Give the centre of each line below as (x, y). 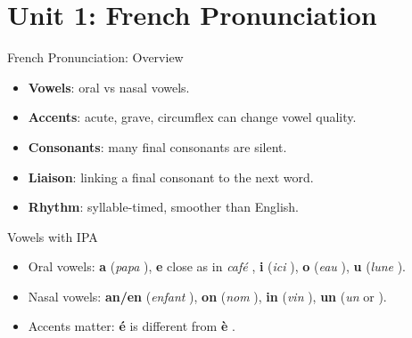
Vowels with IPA (53, 236)
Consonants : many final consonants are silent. (157, 146)
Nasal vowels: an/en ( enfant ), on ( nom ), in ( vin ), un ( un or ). (207, 296)
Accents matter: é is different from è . (132, 326)
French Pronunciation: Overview (95, 57)
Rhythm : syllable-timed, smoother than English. (163, 207)
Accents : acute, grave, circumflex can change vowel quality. (192, 117)
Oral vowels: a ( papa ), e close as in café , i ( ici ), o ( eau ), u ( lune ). (217, 266)
